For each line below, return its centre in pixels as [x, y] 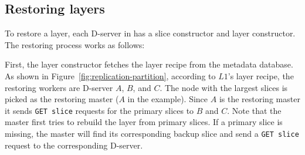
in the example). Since [168, 99]
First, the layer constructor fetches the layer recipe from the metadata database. [149, 64]
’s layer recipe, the [261, 75]
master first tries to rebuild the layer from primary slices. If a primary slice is [144, 122]
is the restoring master [260, 99]
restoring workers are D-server [59, 87]
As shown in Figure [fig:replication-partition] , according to [110, 75]
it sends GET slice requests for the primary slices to [99, 110]
